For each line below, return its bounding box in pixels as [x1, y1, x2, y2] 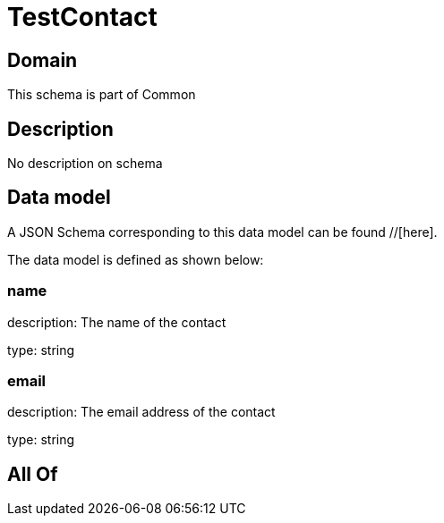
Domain [7, 48, 78, 72]
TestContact [7, 2, 158, 32]
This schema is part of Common [7, 87, 196, 103]
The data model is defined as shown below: [7, 251, 264, 267]
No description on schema [7, 156, 163, 172]
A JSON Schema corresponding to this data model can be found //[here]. [7, 224, 438, 240]
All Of [7, 462, 58, 485]
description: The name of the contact [7, 314, 226, 330]
